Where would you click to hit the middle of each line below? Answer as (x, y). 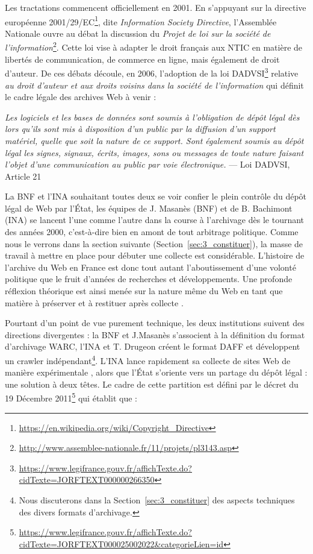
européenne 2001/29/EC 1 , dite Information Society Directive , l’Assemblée (141, 20)
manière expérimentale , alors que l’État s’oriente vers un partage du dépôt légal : (156, 372)
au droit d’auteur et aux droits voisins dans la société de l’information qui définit (154, 85)
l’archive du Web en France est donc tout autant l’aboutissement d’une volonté (150, 267)
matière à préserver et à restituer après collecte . (94, 302)
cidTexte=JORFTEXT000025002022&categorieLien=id (121, 543)
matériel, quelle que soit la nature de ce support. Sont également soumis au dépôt (154, 140)
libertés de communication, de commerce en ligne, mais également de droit (142, 59)
